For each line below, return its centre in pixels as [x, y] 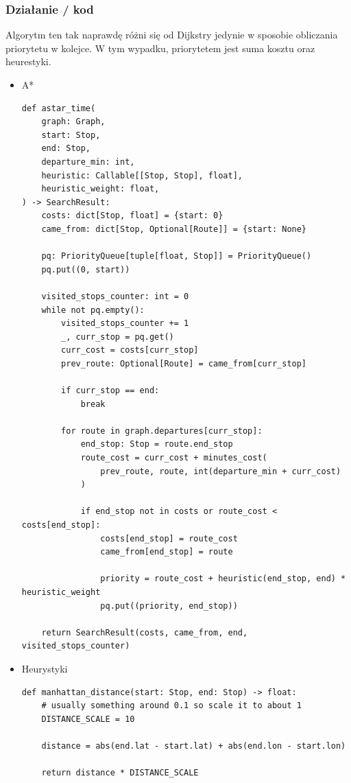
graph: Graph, [73, 122]
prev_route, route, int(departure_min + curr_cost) [221, 471]
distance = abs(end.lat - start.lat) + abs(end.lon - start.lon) [194, 746]
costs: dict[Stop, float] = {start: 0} [132, 216]
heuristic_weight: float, [100, 189]
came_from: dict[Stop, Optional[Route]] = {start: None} [174, 229]
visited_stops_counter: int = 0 [115, 296]
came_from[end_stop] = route [167, 552]
